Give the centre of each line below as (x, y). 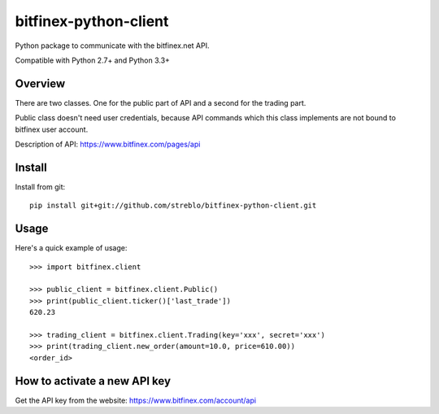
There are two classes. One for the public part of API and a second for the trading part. (161, 102)
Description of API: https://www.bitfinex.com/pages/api (108, 144)
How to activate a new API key (93, 381)
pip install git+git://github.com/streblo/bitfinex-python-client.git (173, 206)
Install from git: (40, 186)
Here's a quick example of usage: (71, 248)
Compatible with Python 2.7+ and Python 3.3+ (93, 60)
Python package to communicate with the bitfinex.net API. (112, 46)
